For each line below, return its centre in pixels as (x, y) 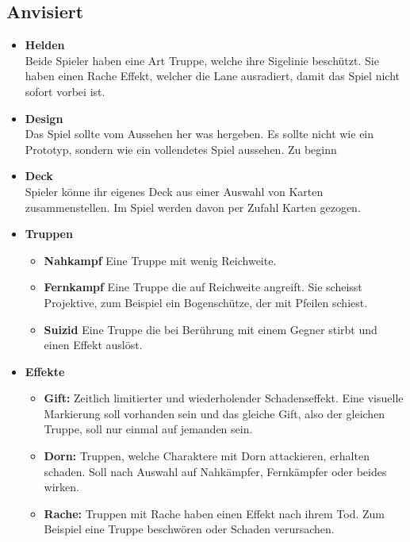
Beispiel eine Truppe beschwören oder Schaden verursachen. (189, 529)
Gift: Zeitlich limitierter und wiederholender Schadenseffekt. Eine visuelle (224, 398)
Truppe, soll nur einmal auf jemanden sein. (148, 429)
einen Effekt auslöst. (93, 345)
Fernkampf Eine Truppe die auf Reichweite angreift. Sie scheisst (203, 287)
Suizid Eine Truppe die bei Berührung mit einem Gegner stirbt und (211, 329)
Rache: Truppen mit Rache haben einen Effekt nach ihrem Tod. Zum (214, 513)
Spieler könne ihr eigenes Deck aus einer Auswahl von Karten (174, 191)
